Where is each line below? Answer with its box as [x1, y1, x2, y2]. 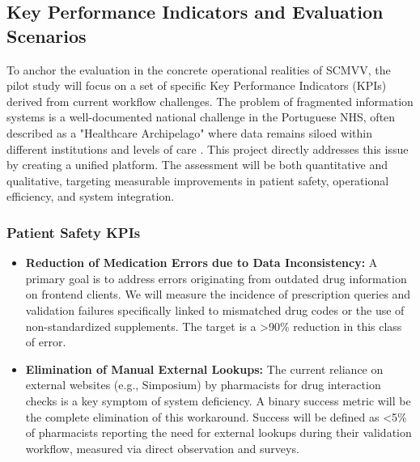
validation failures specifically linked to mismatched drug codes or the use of [25, 301, 405, 318]
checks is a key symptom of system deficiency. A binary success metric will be [25, 392, 411, 409]
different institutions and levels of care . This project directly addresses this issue [6, 140, 409, 157]
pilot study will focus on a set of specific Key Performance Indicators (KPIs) [6, 77, 387, 94]
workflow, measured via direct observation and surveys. [25, 439, 299, 456]
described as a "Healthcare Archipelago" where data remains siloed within [6, 124, 372, 141]
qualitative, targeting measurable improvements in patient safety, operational [6, 172, 389, 189]
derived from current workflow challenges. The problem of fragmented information [6, 92, 414, 109]
